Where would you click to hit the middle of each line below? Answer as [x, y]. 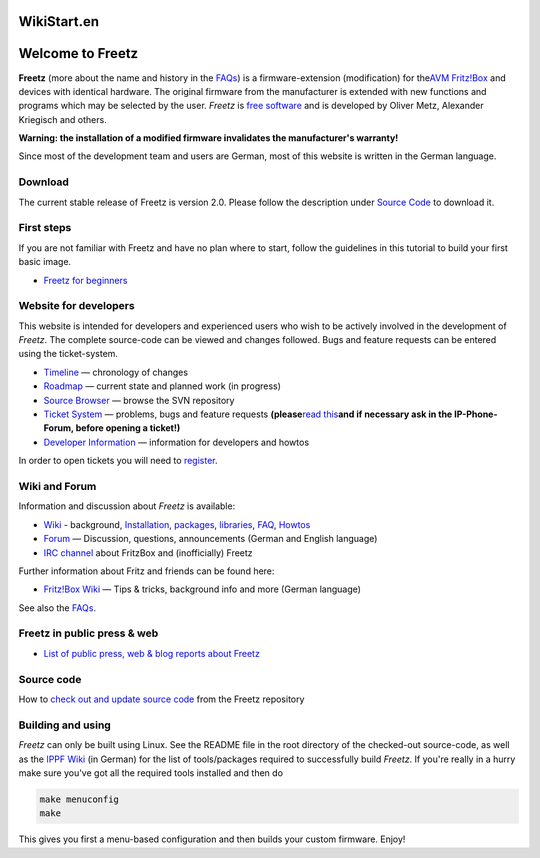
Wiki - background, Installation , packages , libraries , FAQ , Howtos [177, 524]
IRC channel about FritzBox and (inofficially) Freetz [148, 552]
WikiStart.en [59, 21]
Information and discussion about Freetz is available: [127, 506]
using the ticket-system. [68, 354]
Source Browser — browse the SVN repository [139, 400]
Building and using [65, 725]
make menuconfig [79, 799]
